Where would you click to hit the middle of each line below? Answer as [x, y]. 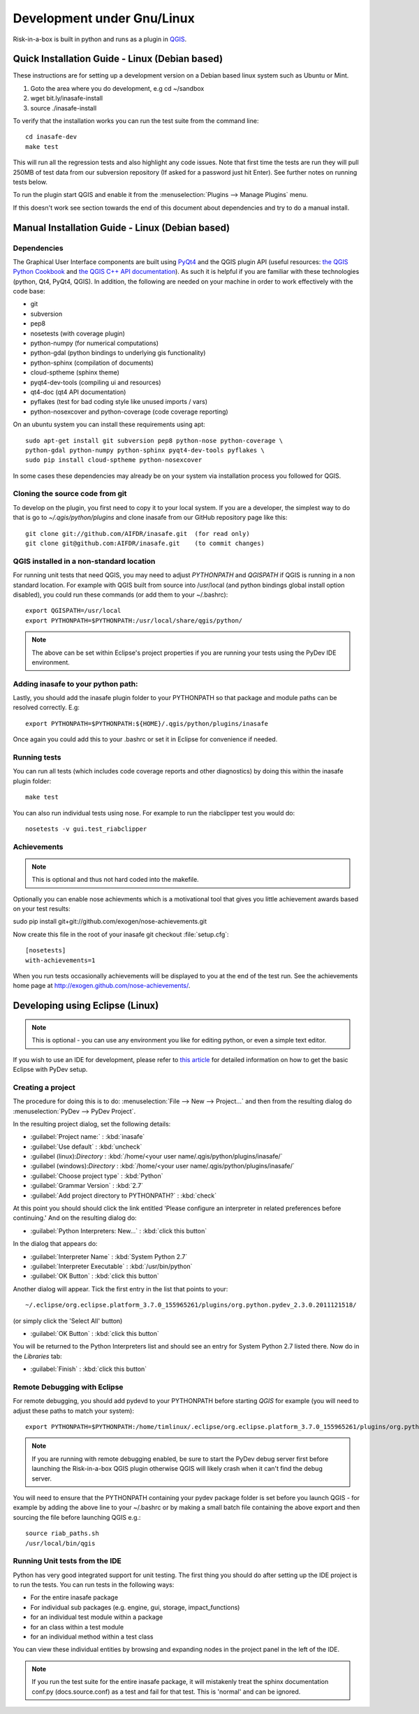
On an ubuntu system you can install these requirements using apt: [109, 424]
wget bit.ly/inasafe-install [67, 99]
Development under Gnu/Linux [104, 18]
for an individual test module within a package [97, 1617]
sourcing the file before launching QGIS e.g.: [77, 1517]
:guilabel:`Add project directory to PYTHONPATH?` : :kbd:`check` [123, 1196]
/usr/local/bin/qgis [60, 1543]
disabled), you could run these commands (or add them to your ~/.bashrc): [120, 595]
